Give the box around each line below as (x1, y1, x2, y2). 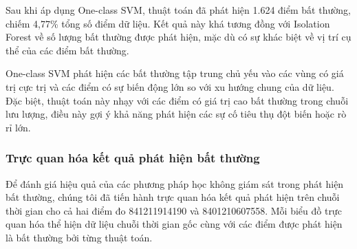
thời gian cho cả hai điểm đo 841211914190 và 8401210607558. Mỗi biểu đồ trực (6, 203, 342, 217)
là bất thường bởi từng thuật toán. (6, 230, 153, 244)
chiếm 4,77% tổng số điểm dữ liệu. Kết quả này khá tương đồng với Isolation (6, 16, 330, 30)
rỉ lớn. (6, 120, 31, 134)
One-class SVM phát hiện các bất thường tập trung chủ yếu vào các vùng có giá (6, 66, 344, 80)
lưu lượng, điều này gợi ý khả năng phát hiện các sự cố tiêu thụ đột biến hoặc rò (6, 107, 347, 121)
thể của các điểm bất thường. (6, 43, 129, 57)
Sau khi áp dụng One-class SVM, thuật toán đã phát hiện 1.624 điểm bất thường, (6, 3, 351, 17)
